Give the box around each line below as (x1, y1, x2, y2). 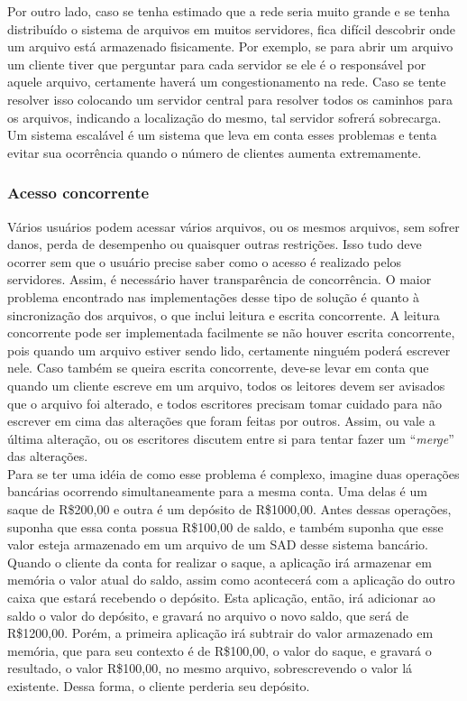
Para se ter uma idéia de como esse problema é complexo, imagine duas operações (7, 464, 460, 483)
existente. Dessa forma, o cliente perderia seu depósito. (7, 677, 310, 695)
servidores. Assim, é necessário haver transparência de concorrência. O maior (7, 270, 432, 289)
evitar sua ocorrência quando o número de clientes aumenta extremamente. (7, 143, 422, 161)
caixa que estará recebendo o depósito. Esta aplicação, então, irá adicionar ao (7, 588, 435, 607)
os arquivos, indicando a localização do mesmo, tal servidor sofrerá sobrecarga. (7, 107, 442, 126)
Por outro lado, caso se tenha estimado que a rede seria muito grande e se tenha (7, 2, 451, 20)
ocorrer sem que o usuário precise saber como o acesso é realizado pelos (7, 252, 402, 271)
